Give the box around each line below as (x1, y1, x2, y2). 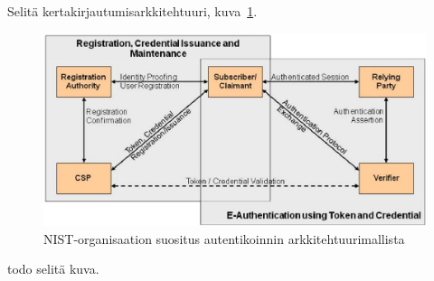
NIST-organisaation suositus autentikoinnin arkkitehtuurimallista (43, 229, 405, 248)
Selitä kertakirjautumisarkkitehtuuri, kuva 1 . (7, 2, 258, 20)
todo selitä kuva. (7, 259, 99, 278)
